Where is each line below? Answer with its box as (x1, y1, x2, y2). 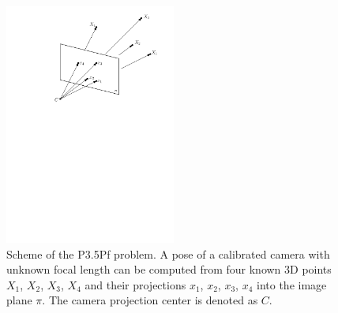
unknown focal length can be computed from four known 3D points (6, 261, 332, 278)
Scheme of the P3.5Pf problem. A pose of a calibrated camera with (6, 245, 330, 262)
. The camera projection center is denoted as (42, 292, 258, 308)
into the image (257, 276, 327, 293)
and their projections (84, 276, 186, 293)
